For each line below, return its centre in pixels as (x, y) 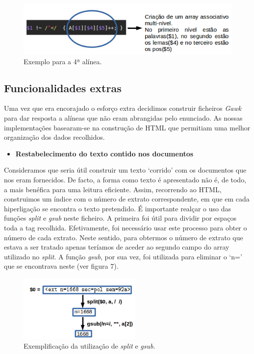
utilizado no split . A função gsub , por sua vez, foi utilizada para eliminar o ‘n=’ (123, 256)
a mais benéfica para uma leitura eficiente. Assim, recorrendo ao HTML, (113, 189)
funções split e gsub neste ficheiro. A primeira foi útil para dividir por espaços (120, 218)
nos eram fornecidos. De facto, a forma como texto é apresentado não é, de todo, (125, 180)
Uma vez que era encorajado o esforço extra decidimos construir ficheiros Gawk (123, 108)
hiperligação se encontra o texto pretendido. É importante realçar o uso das (118, 208)
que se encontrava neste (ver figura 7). (61, 266)
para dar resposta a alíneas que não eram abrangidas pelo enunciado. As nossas (123, 118)
